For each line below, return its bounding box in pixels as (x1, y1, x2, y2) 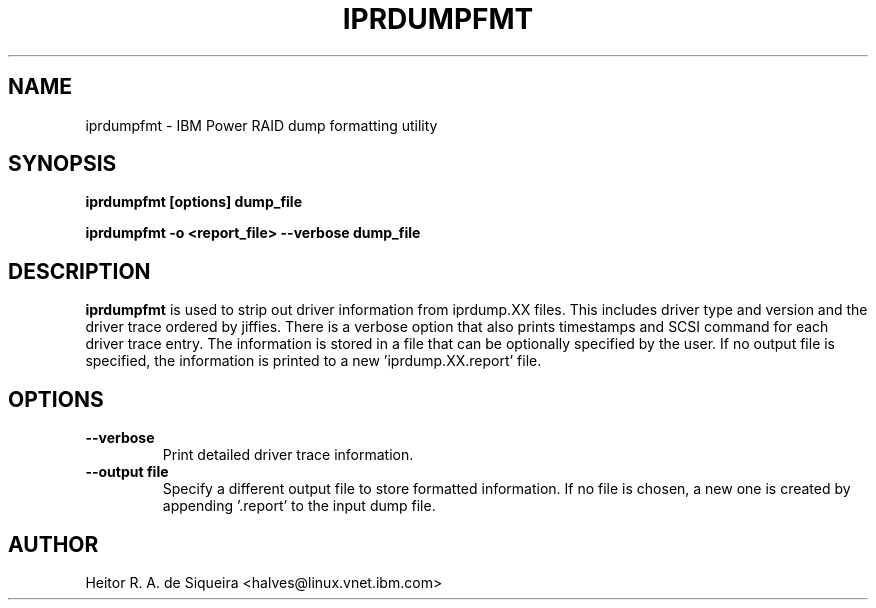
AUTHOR (8, 531, 99, 557)
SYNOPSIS (8, 151, 117, 177)
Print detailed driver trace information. (162, 446, 414, 464)
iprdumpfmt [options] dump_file (85, 193, 302, 211)
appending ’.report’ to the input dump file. (162, 497, 436, 515)
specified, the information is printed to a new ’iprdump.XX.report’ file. (85, 352, 542, 370)
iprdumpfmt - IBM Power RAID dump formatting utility (85, 116, 438, 134)
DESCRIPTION (8, 258, 151, 284)
